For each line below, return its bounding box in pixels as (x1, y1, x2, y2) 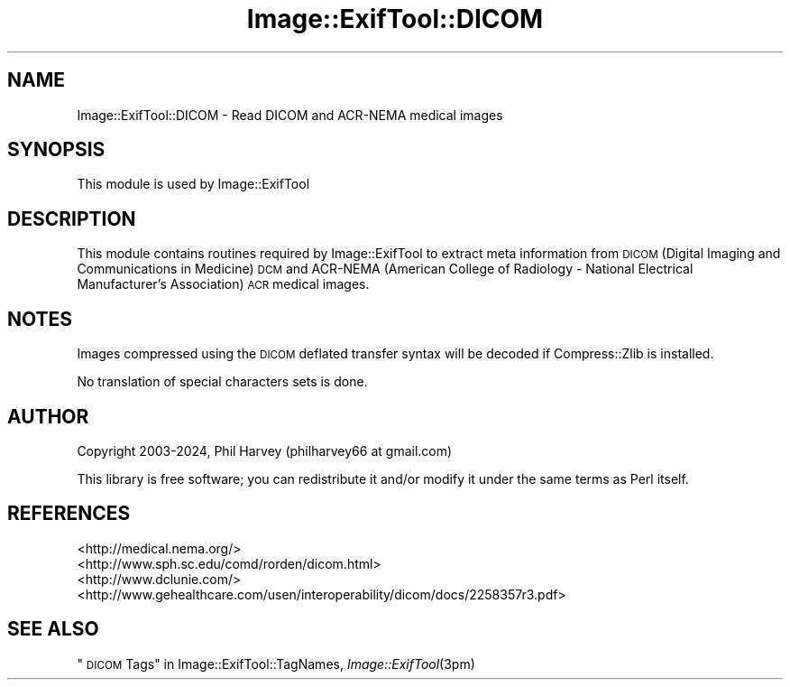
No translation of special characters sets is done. (77, 374, 368, 390)
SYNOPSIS (7, 138, 106, 162)
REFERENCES (7, 502, 131, 525)
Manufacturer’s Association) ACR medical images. (77, 276, 370, 292)
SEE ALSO (7, 617, 99, 641)
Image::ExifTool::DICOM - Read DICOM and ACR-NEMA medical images (77, 107, 503, 123)
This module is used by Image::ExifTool (77, 176, 310, 192)
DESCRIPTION (7, 207, 136, 230)
